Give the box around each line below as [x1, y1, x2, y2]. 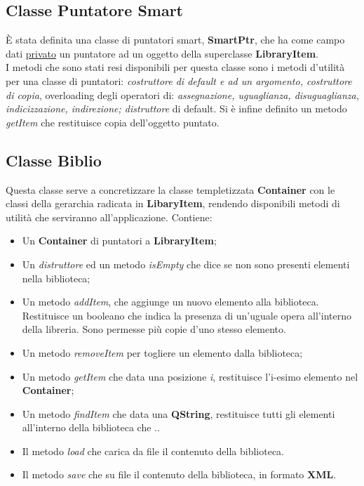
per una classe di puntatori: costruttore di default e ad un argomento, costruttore [6, 73, 352, 88]
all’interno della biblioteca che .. [22, 420, 160, 435]
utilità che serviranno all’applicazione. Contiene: [6, 209, 213, 224]
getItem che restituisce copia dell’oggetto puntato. [6, 114, 220, 129]
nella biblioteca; [22, 270, 90, 285]
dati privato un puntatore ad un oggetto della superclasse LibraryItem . [6, 46, 318, 60]
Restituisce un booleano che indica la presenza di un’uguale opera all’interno [22, 308, 351, 322]
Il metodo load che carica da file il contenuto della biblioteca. [22, 443, 285, 458]
